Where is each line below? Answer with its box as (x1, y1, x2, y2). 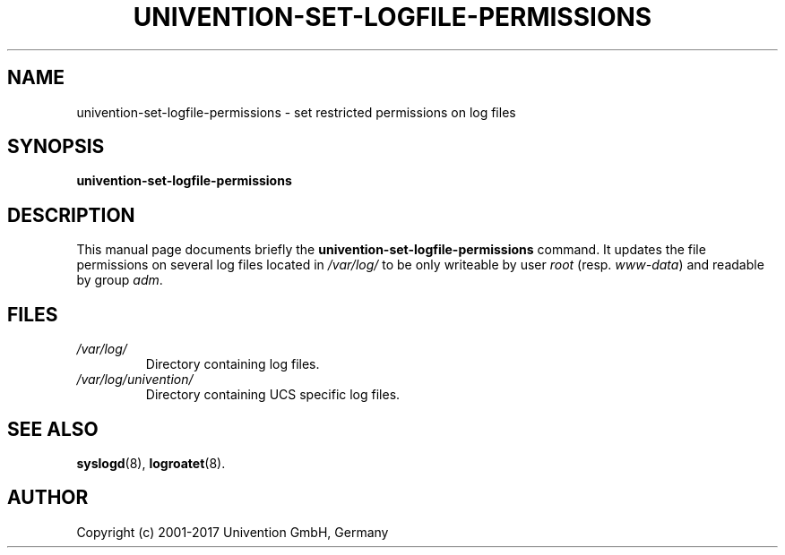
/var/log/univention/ (76, 371, 194, 388)
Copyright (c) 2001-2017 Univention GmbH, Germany (76, 524, 389, 540)
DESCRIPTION (7, 203, 135, 226)
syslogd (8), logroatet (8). (76, 455, 226, 471)
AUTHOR (7, 486, 89, 509)
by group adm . (76, 272, 163, 288)
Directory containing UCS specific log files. (145, 387, 401, 403)
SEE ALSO (7, 417, 99, 440)
